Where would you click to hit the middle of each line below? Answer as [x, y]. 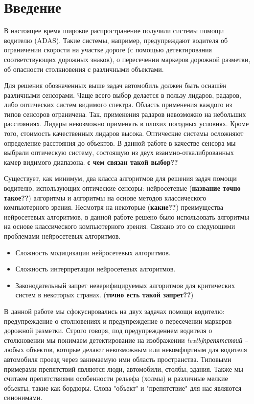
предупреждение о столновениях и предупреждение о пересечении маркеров [118, 321]
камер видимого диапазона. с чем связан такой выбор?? [91, 162]
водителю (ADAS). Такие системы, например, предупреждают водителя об [116, 40]
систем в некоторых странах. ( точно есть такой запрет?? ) [104, 295]
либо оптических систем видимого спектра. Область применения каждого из [118, 104]
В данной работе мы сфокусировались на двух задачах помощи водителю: [114, 311]
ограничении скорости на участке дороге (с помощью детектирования [108, 50]
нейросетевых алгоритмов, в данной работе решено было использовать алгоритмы [127, 216]
